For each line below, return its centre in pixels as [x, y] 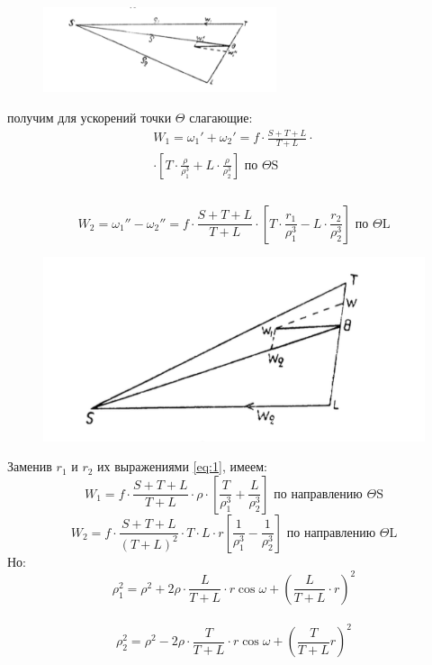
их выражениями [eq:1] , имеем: [182, 466]
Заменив [30, 466]
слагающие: [221, 118]
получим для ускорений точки [90, 118]
